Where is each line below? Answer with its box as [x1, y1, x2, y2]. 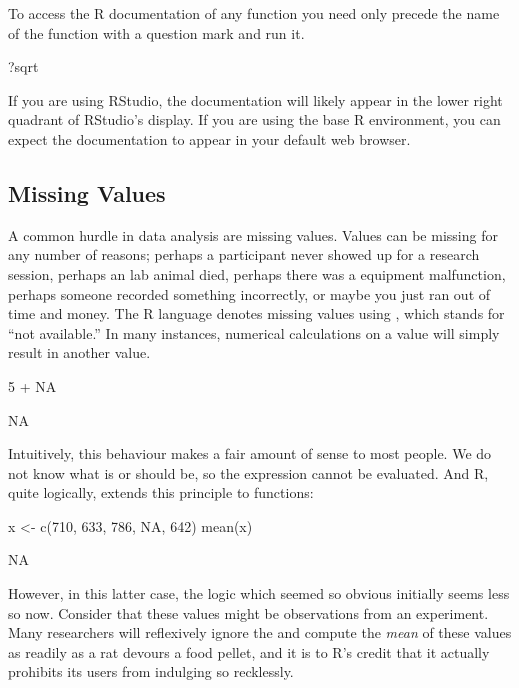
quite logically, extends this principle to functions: [8, 482, 314, 503]
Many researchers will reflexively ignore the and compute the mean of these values [8, 622, 512, 643]
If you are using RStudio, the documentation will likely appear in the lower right [8, 89, 503, 110]
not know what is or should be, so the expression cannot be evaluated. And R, [8, 462, 489, 483]
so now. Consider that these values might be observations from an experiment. [8, 602, 489, 623]
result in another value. [8, 342, 151, 363]
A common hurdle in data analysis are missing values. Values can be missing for [8, 224, 498, 245]
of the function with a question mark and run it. [8, 22, 305, 43]
